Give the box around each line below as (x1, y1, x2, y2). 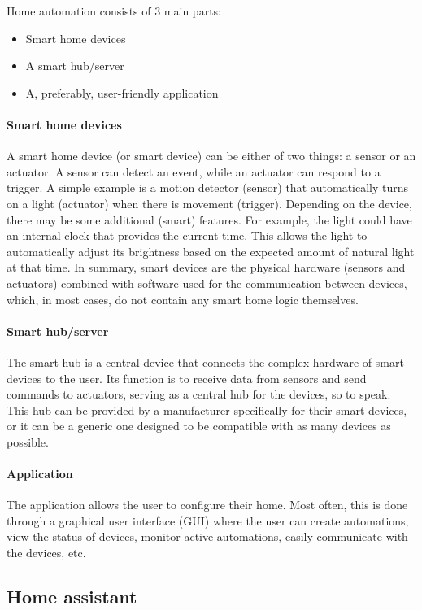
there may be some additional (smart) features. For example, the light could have (7, 211, 412, 228)
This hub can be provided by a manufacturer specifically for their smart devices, (7, 401, 407, 418)
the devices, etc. (7, 544, 86, 561)
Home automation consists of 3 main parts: (7, 2, 221, 19)
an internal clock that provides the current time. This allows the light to (7, 227, 368, 244)
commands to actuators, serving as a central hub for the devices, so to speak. (7, 386, 391, 403)
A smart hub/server (25, 57, 124, 74)
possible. (7, 433, 49, 450)
